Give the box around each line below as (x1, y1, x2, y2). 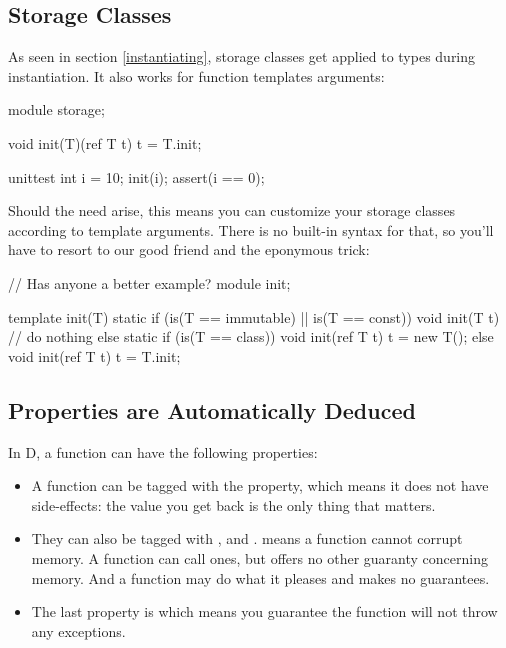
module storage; (8, 99, 105, 120)
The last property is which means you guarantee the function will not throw (31, 601, 498, 622)
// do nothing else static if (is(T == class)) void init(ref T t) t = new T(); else (8, 326, 494, 347)
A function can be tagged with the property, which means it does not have (31, 475, 489, 496)
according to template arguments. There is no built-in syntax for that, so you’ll (8, 219, 494, 240)
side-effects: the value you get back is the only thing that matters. (31, 494, 436, 515)
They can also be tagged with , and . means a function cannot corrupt (31, 528, 463, 549)
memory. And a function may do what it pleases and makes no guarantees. (31, 567, 490, 588)
